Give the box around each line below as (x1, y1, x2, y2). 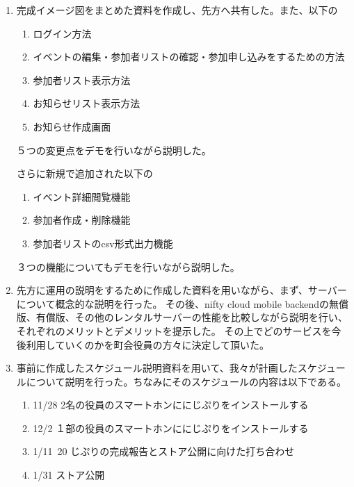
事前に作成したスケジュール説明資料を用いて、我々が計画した (16, 361, 298, 375)
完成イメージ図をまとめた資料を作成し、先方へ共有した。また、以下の (16, 3, 338, 17)
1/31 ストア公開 (33, 468, 105, 482)
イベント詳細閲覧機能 (33, 189, 131, 204)
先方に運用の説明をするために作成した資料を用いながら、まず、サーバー (16, 283, 347, 297)
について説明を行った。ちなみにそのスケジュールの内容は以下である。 (26, 374, 346, 388)
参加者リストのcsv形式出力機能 (33, 236, 173, 250)
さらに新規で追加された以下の (16, 166, 153, 181)
